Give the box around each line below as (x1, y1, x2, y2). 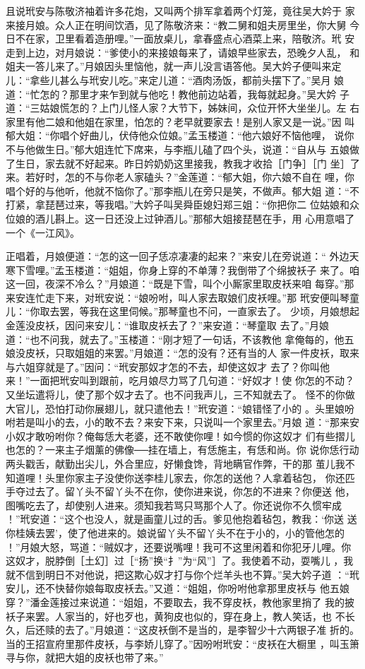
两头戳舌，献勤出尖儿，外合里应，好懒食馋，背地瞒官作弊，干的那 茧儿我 (6, 456, 345, 470)
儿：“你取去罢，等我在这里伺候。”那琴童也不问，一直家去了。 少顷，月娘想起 (6, 304, 359, 319)
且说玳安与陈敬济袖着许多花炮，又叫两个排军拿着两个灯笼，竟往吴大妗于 (6, 4, 342, 18)
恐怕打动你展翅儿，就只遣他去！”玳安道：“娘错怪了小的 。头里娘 (44, 401, 345, 415)
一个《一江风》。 (6, 225, 80, 239)
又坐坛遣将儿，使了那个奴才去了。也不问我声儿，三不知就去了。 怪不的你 (6, 387, 345, 402)
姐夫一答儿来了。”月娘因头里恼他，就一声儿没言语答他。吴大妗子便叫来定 (6, 59, 342, 73)
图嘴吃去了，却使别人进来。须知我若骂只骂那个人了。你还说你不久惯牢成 (6, 497, 342, 512)
